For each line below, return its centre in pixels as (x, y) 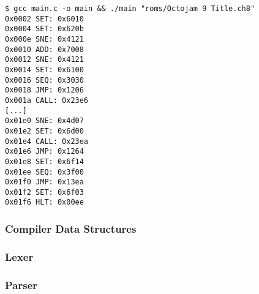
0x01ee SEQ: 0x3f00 (44, 172)
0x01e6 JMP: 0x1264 (44, 152)
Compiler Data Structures (71, 229)
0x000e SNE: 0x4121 (44, 39)
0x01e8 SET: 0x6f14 (44, 161)
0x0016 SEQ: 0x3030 (44, 80)
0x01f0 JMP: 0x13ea (44, 182)
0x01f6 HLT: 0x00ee (44, 202)
